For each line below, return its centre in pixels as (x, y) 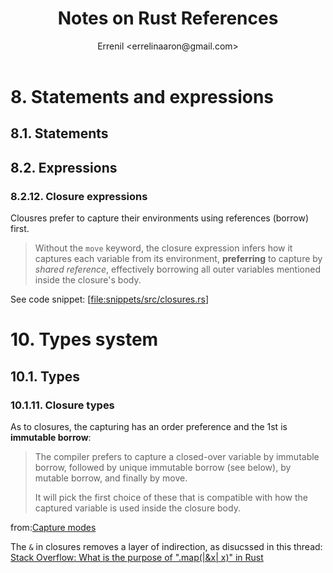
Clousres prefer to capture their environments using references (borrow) (159, 218)
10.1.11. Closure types (62, 405)
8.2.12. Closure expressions (79, 196)
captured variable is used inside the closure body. (137, 508)
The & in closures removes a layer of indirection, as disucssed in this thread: (166, 546)
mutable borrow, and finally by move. (111, 478)
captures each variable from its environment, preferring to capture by (178, 259)
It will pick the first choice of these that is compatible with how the (171, 497)
